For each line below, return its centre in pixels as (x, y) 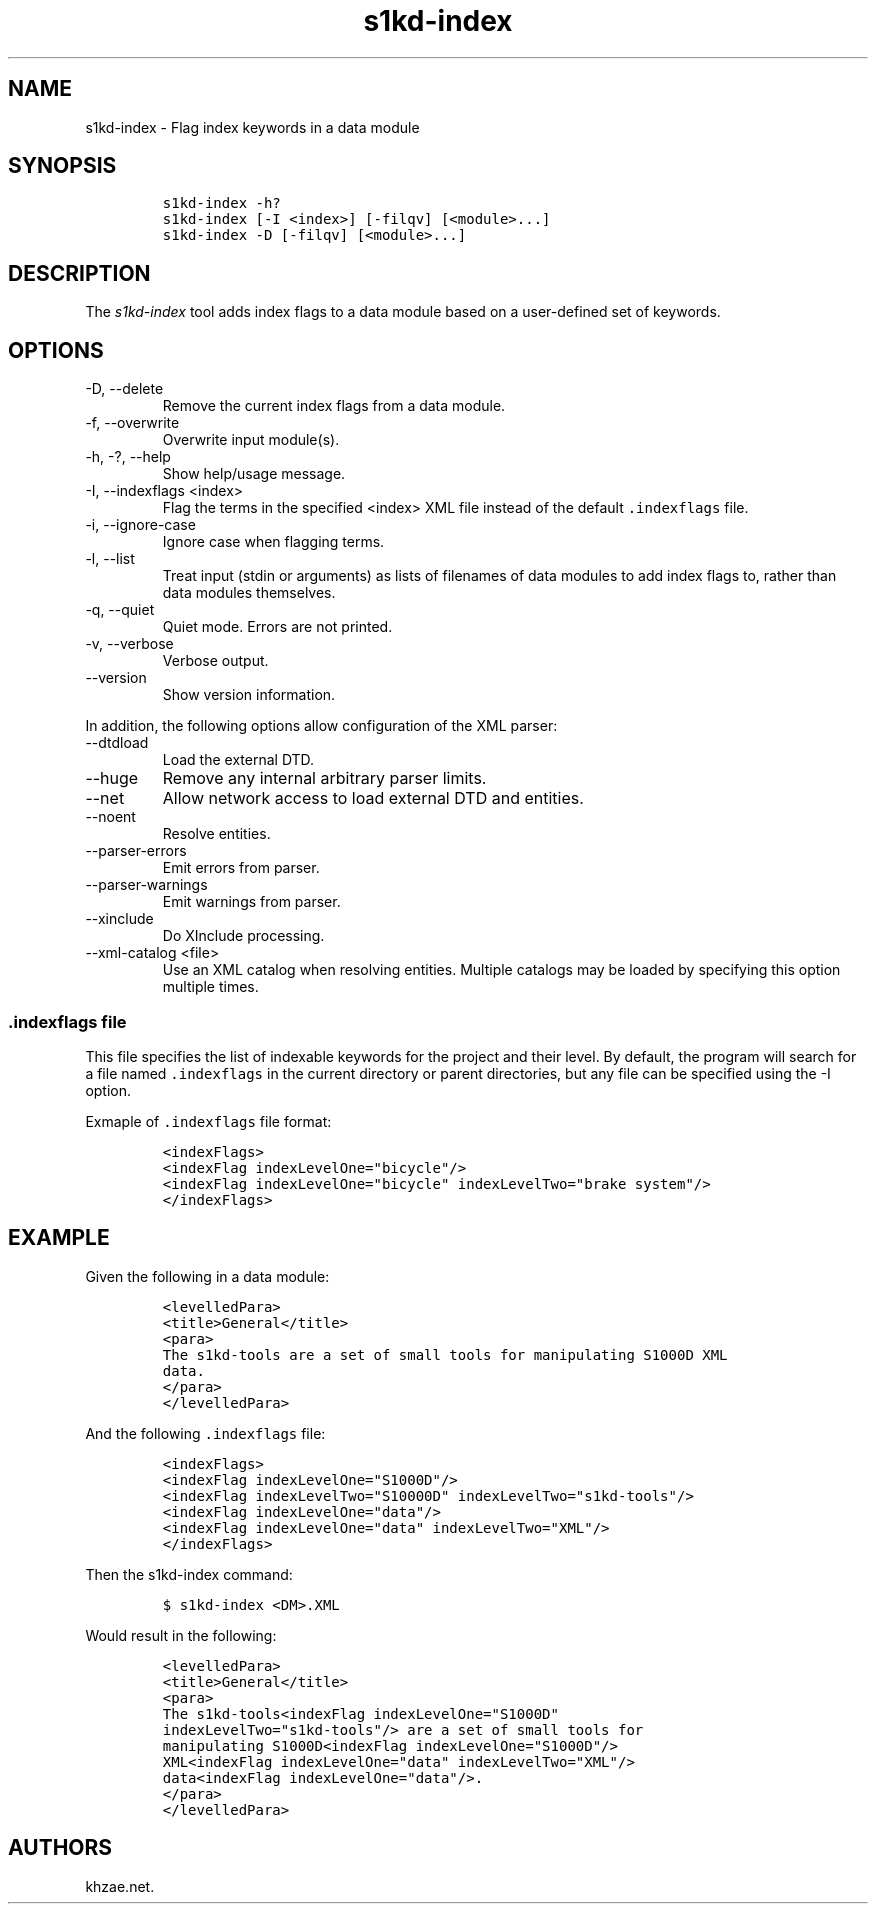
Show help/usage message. (254, 474)
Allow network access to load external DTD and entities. (373, 798)
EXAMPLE (59, 1238)
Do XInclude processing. (243, 936)
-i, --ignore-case (140, 525)
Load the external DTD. (238, 760)
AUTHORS (60, 1848)
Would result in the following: (181, 1635)
